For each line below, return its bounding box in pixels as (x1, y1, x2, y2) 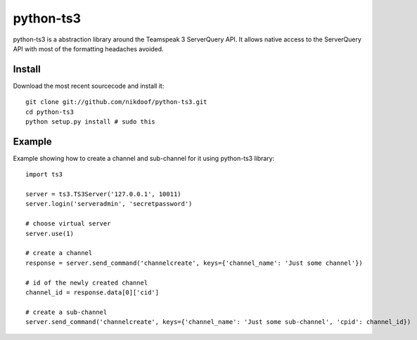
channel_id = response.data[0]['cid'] (25, 289, 160, 296)
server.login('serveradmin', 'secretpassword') (25, 200, 193, 208)
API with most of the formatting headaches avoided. (13, 44, 165, 53)
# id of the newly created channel (25, 278, 148, 287)
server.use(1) (25, 229, 74, 237)
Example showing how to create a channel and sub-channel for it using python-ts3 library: (13, 154, 275, 162)
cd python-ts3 (25, 107, 74, 116)
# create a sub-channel (25, 308, 108, 316)
